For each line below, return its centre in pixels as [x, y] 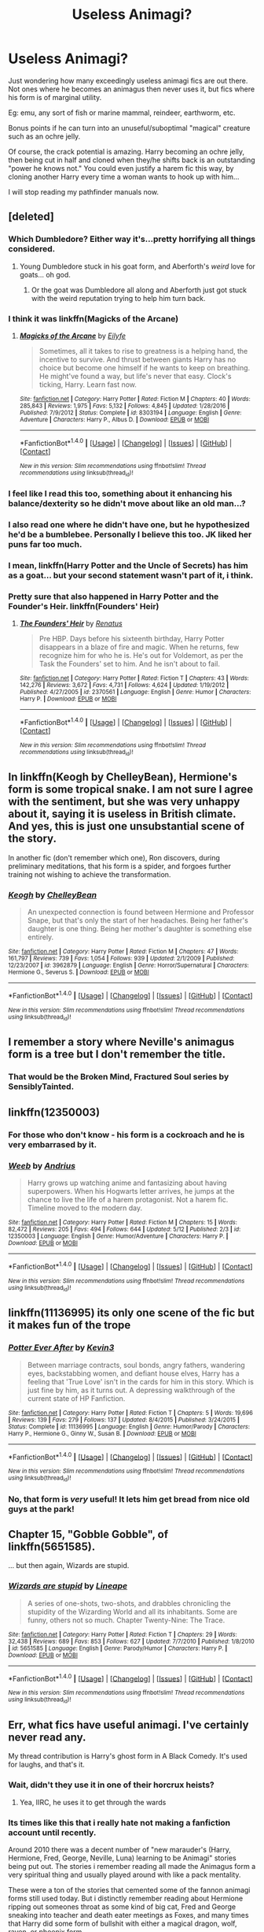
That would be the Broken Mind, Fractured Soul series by [119, 1077]
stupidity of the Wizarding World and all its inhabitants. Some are [132, 1611]
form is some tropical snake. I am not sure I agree [131, 790]
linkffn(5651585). [52, 1546]
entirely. [40, 937]
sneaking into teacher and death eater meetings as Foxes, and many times [128, 1915]
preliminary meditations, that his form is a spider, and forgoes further [120, 866]
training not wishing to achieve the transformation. [90, 874]
